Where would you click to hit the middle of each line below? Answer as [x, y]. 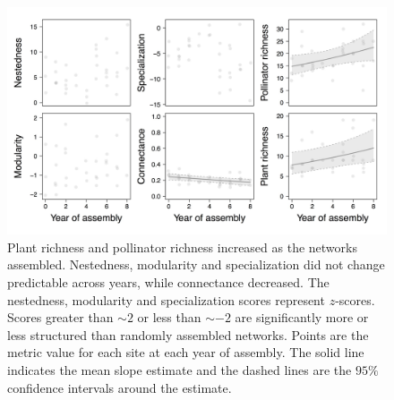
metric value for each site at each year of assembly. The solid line [186, 352]
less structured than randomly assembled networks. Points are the [188, 334]
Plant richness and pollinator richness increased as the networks [182, 247]
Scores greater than [60, 317]
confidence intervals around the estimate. [120, 387]
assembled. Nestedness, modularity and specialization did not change [196, 264]
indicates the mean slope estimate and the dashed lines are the [180, 369]
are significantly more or [302, 317]
